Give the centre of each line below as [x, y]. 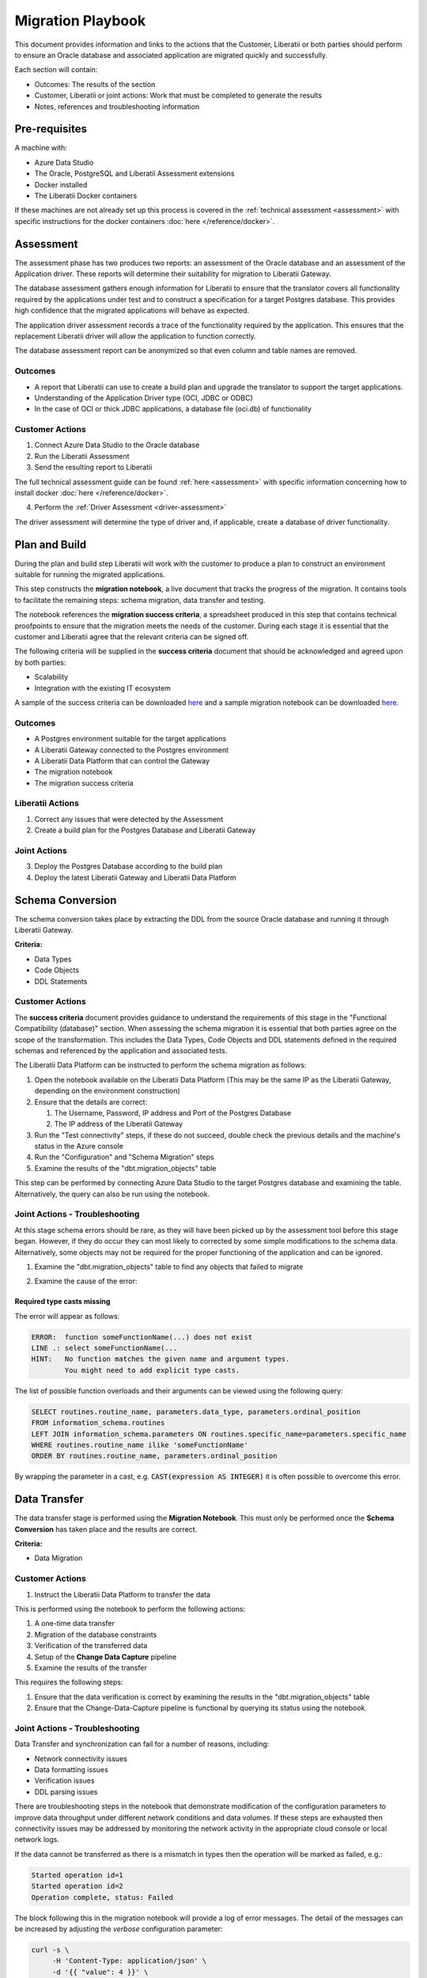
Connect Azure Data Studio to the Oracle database [117, 445]
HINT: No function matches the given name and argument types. [161, 1359]
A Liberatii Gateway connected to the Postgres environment [132, 750]
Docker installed [61, 184]
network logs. [37, 1840]
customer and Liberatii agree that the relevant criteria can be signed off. [132, 637]
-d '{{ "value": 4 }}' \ [100, 1972]
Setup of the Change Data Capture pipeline [106, 1657]
